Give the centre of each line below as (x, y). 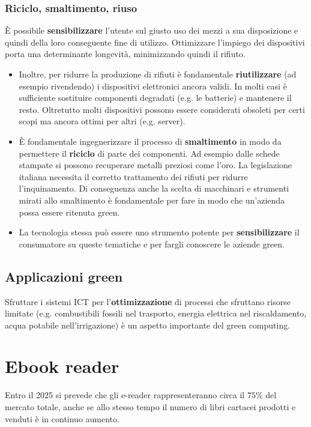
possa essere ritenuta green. (69, 212)
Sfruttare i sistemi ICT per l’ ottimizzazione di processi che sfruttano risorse (148, 301)
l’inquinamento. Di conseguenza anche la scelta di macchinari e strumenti (154, 188)
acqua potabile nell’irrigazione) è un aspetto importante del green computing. (148, 325)
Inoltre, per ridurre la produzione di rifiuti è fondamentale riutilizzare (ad (158, 74)
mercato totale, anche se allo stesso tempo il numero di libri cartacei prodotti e (150, 407)
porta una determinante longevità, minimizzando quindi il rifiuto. (125, 54)
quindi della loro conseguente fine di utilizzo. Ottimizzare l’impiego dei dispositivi (155, 42)
